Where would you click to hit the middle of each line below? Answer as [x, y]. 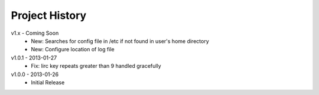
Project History [49, 15]
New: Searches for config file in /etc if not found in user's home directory [120, 41]
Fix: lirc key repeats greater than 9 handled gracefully [96, 66]
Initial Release [48, 82]
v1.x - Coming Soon [35, 33]
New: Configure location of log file [73, 50]
